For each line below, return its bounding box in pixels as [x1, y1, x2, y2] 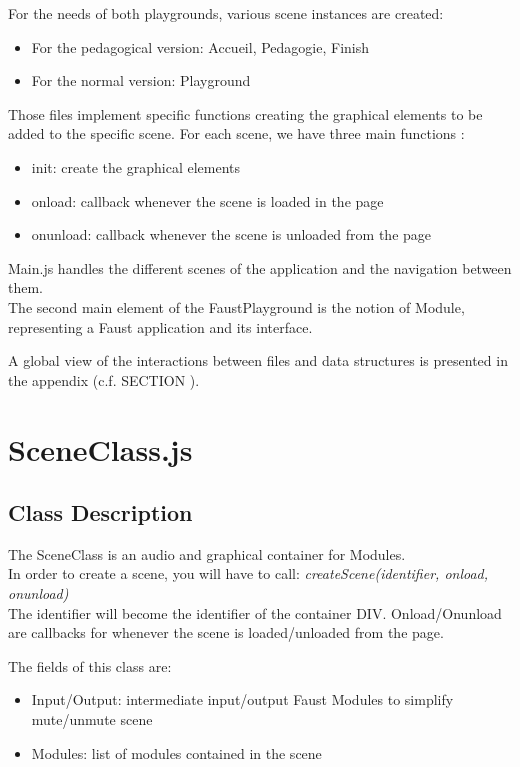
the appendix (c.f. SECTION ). [8, 369, 200, 390]
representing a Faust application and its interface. [8, 316, 313, 337]
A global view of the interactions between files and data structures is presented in [8, 350, 508, 371]
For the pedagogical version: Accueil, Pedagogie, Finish [31, 36, 370, 57]
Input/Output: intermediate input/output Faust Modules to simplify [31, 689, 454, 710]
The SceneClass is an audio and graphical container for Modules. [8, 543, 406, 564]
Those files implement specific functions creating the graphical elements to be [8, 103, 483, 124]
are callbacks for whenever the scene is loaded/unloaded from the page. [8, 622, 444, 643]
